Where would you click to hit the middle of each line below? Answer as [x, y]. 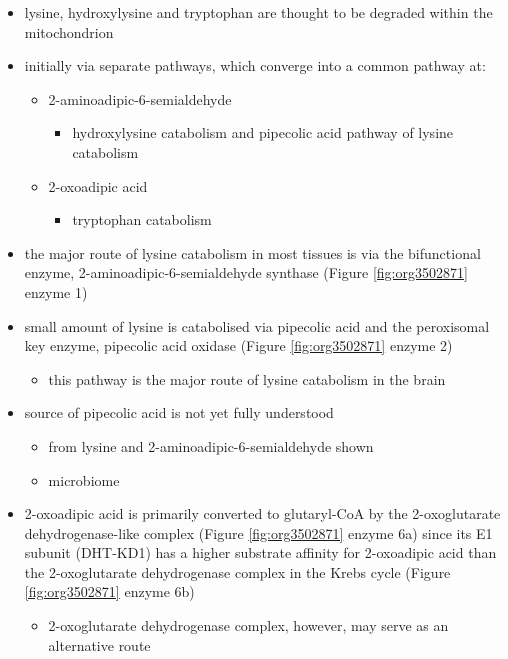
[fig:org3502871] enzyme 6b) [109, 591]
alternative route [99, 644]
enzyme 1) [56, 291]
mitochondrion [69, 31]
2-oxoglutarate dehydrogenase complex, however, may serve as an [248, 625]
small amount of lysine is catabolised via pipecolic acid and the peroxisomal [257, 325]
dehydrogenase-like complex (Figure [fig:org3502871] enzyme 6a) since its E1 [258, 532]
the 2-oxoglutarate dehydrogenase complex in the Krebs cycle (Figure [237, 571]
